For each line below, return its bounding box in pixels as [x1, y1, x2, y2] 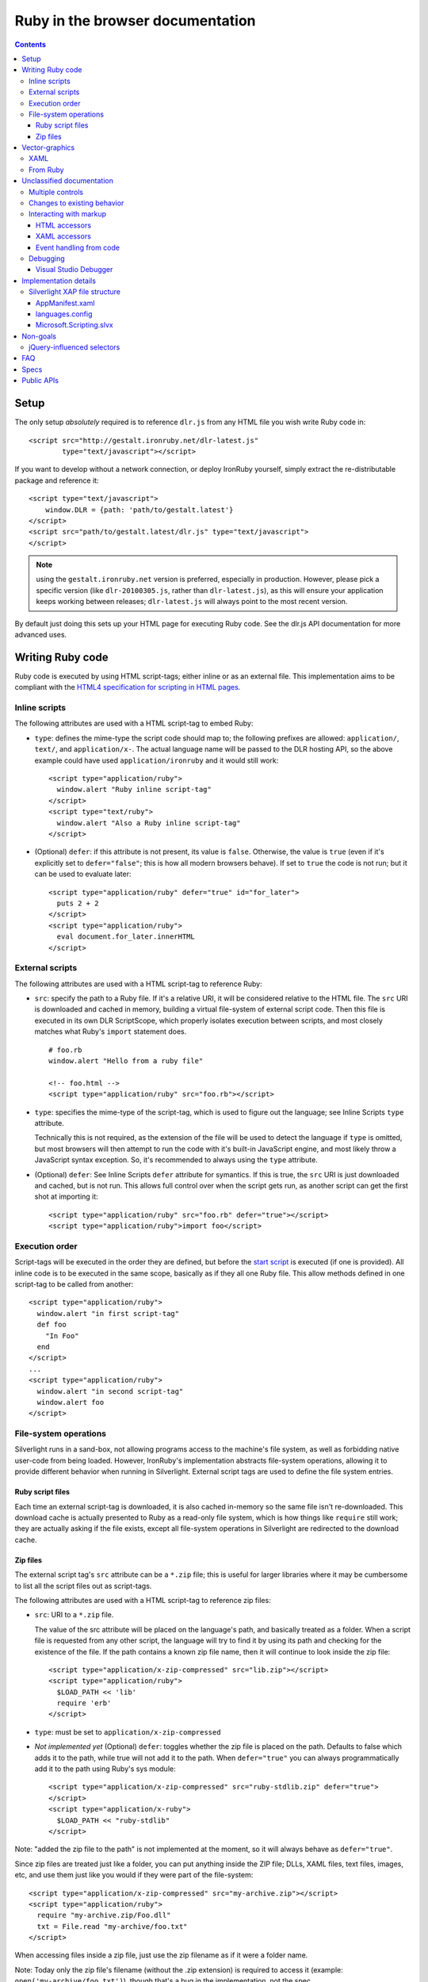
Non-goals [21, 331, 57, 341]
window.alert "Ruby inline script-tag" [56, 785, 212, 794]
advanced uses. [14, 630, 67, 640]
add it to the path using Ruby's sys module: [34, 1764, 176, 1773]
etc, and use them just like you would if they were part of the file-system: [14, 1870, 254, 1880]
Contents [14, 40, 47, 49]
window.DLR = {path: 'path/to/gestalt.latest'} [44, 505, 234, 515]
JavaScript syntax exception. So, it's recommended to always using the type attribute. [34, 1155, 319, 1165]
